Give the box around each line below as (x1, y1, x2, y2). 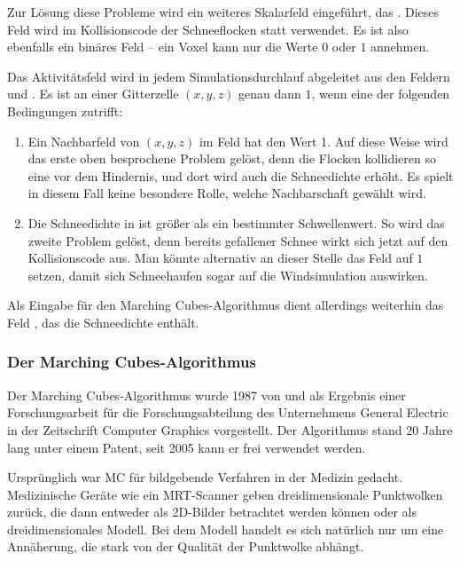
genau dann (238, 84, 301, 103)
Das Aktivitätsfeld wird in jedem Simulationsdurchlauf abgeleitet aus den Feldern (7, 67, 450, 85)
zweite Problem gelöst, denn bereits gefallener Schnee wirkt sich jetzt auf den (27, 231, 448, 249)
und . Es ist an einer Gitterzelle (7, 84, 179, 103)
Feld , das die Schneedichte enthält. (7, 312, 199, 331)
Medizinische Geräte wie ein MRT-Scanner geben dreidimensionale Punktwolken (7, 485, 443, 503)
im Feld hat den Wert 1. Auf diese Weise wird (199, 131, 448, 150)
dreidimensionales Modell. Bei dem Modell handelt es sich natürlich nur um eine (7, 519, 444, 538)
